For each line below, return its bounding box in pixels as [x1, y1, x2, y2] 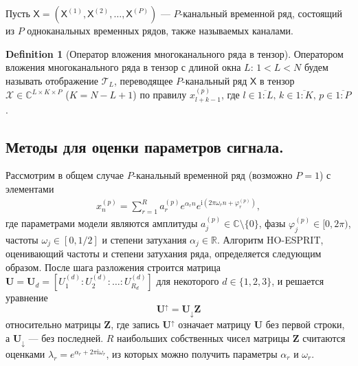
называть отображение [5, 73, 99, 87]
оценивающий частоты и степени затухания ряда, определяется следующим [5, 246, 322, 260]
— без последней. [28, 330, 104, 345]
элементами [5, 182, 54, 195]
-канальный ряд [182, 73, 247, 87]
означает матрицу [178, 317, 251, 332]
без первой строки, [265, 317, 345, 332]
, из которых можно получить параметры [106, 346, 278, 360]
